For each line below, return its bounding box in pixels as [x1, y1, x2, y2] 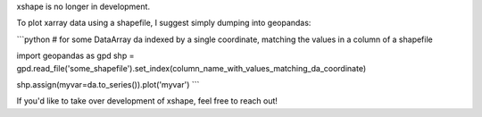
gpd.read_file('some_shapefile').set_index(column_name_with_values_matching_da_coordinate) [16, 63, 367, 73]
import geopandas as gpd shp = [16, 50, 135, 62]
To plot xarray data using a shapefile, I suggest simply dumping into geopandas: [16, 18, 312, 29]
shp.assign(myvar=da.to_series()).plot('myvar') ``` [16, 79, 200, 89]
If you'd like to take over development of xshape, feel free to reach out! [16, 96, 278, 106]
